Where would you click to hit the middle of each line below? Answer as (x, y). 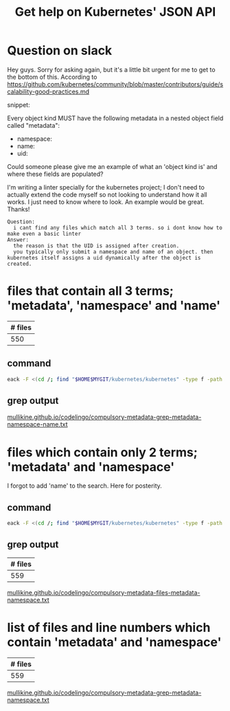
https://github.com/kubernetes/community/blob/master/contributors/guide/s (115, 84)
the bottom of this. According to (52, 77)
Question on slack (60, 50)
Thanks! (19, 209)
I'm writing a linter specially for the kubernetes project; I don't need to (106, 187)
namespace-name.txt (37, 425)
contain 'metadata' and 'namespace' (114, 642)
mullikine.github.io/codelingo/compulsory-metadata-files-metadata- (104, 592)
